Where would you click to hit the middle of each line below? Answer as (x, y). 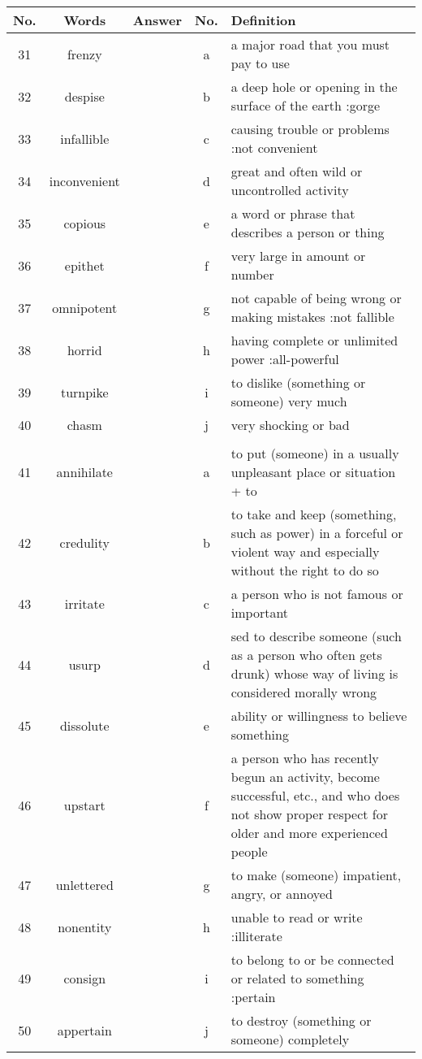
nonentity (85, 927)
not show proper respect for (310, 814)
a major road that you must (310, 44)
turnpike (84, 392)
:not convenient (274, 148)
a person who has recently (305, 758)
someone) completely (290, 1039)
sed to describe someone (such (316, 636)
